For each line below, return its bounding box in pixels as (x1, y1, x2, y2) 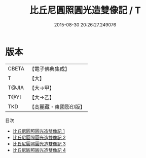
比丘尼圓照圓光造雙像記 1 (12, 128, 65, 134)
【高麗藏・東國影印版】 (29, 103, 85, 110)
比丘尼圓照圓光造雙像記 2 (12, 134, 66, 140)
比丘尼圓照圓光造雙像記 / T (29, 5, 141, 16)
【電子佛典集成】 (29, 65, 70, 72)
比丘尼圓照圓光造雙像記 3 (12, 140, 66, 147)
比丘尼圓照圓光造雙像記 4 (12, 147, 66, 153)
